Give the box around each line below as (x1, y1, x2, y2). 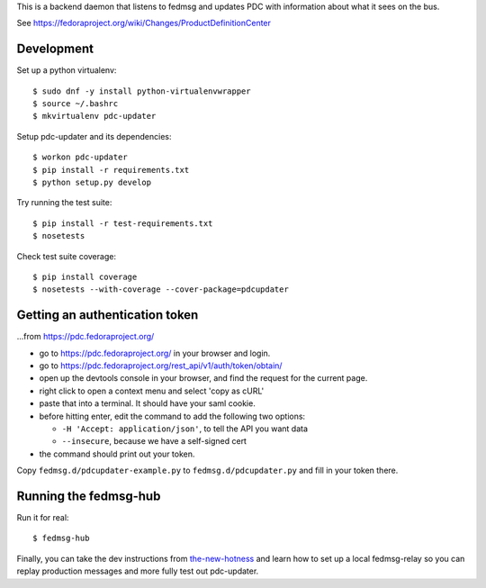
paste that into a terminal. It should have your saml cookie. (39, 398, 256, 409)
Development (16, 41, 94, 57)
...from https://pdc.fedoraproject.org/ (16, 331, 155, 342)
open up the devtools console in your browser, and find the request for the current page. (39, 373, 368, 384)
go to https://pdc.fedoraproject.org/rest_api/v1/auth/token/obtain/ (39, 360, 283, 371)
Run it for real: (16, 512, 69, 523)
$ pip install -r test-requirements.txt (32, 218, 213, 229)
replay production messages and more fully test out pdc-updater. (16, 565, 259, 576)
